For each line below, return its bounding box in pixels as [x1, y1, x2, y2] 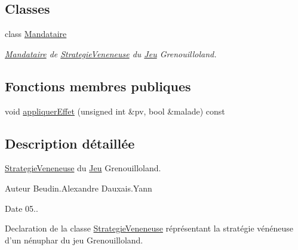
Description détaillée [5, 134, 135, 152]
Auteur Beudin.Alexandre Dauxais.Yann [5, 181, 152, 194]
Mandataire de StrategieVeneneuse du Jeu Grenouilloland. [5, 47, 217, 60]
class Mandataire [5, 27, 67, 40]
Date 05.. [5, 202, 38, 214]
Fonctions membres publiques [5, 76, 191, 95]
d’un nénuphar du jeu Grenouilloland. [5, 233, 143, 246]
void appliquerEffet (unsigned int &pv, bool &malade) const [5, 104, 225, 117]
